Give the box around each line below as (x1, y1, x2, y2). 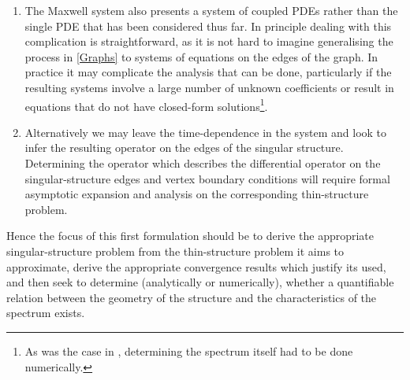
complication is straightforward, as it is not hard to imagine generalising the (24, 33, 393, 50)
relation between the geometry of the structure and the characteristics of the (6, 289, 377, 305)
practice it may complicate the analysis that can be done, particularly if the (24, 64, 392, 80)
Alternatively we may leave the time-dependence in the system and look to (24, 124, 387, 140)
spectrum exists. (6, 304, 85, 321)
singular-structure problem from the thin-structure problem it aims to (6, 242, 345, 259)
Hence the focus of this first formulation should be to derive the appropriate (6, 227, 375, 244)
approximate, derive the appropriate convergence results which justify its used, (6, 258, 386, 275)
